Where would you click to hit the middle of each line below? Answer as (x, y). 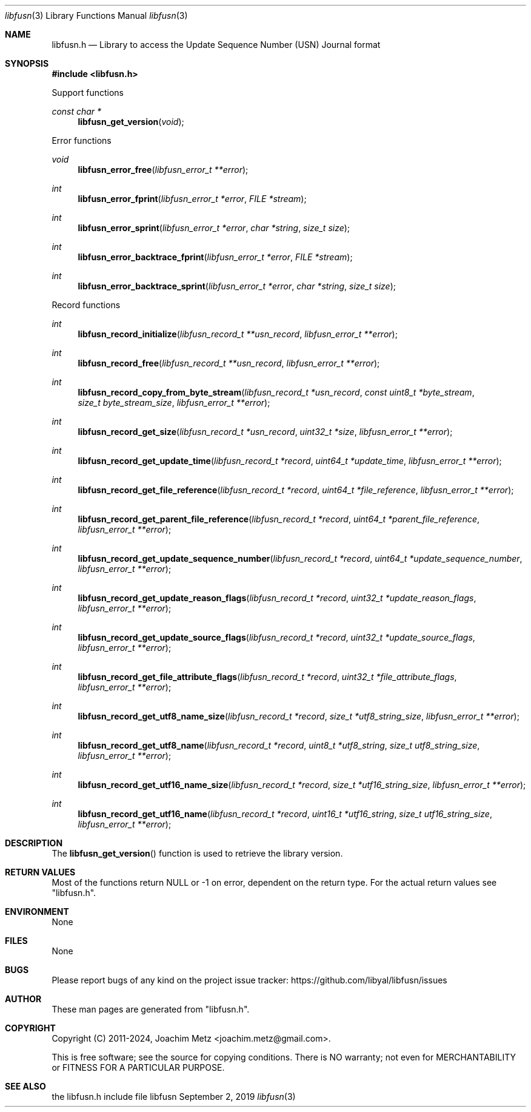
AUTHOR (23, 999)
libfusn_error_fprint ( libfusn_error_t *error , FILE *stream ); (192, 199)
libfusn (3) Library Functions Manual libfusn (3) (96, 15)
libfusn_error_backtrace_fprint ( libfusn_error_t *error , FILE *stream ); (215, 257)
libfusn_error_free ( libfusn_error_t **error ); (163, 170)
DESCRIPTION (34, 843)
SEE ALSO (25, 1086)
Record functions (86, 305)
